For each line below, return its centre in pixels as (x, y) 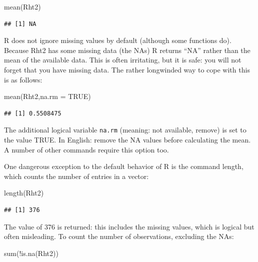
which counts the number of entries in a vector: (76, 176)
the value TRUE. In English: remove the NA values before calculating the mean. (127, 139)
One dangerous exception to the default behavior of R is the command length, (124, 166)
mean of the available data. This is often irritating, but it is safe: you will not (123, 60)
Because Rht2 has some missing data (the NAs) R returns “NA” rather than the (127, 50)
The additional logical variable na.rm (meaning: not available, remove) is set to (125, 130)
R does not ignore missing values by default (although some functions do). (118, 40)
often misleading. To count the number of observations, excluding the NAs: (119, 236)
